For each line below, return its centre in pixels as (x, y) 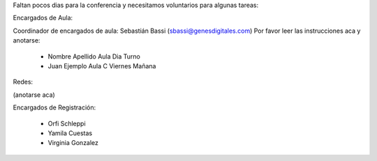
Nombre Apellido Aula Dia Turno (94, 56)
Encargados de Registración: (54, 107)
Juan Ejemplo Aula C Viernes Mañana (102, 66)
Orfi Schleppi (67, 123)
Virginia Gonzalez (73, 143)
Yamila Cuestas (70, 133)
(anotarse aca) (34, 95)
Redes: (23, 82)
